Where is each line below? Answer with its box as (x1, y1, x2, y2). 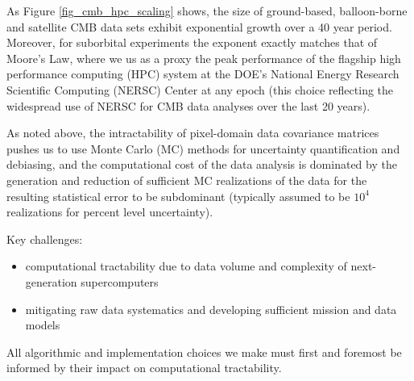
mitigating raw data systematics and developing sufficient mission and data (25, 300, 397, 317)
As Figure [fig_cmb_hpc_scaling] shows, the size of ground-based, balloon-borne (6, 2, 408, 19)
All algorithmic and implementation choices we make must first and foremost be (6, 343, 402, 360)
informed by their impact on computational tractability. (6, 359, 282, 376)
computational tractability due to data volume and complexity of (25, 257, 347, 274)
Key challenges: (6, 230, 83, 247)
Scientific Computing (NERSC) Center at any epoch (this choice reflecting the (6, 81, 394, 98)
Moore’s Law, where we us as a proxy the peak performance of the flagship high (6, 49, 401, 66)
